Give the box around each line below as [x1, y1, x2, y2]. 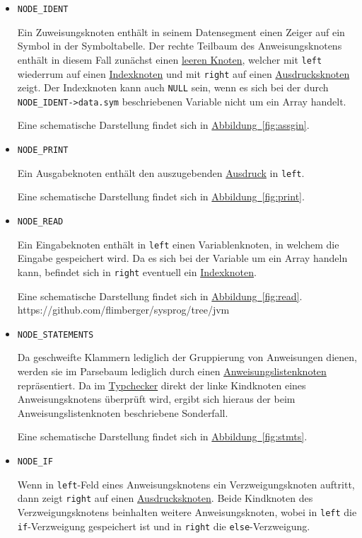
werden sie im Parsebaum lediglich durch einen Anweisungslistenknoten [17, 363, 327, 378]
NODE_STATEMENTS [17, 329, 94, 340]
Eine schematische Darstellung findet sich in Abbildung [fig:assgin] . [17, 118, 310, 132]
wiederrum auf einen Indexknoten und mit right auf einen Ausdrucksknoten [17, 66, 350, 81]
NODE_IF [17, 456, 53, 467]
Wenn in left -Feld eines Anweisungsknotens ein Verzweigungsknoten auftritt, [17, 476, 355, 491]
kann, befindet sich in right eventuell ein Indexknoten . [17, 264, 257, 279]
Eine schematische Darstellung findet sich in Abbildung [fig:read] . [17, 288, 303, 303]
